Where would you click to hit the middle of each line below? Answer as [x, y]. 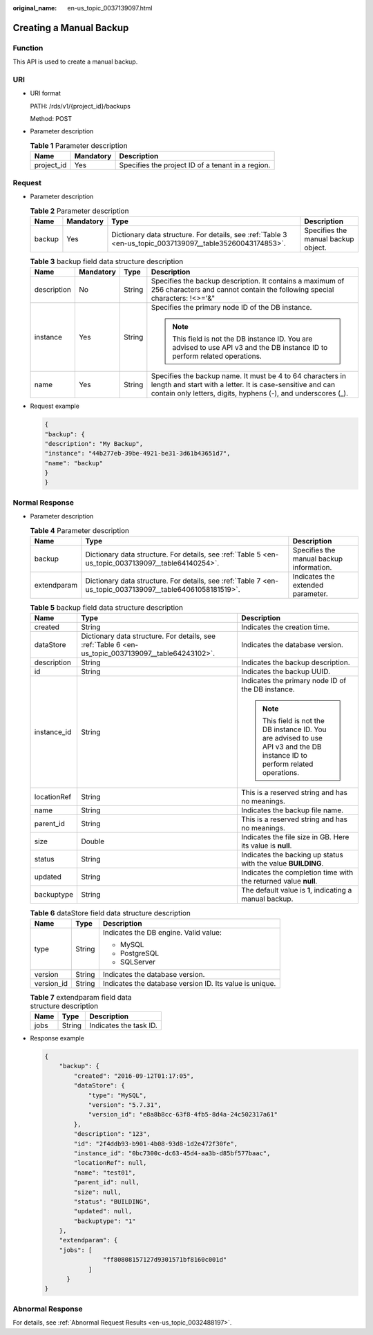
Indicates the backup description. [295, 662]
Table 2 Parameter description [79, 211]
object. [316, 248]
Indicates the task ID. [124, 1025]
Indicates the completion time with [297, 872]
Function [28, 48]
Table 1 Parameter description [79, 146]
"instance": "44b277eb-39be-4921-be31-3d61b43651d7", [137, 454]
